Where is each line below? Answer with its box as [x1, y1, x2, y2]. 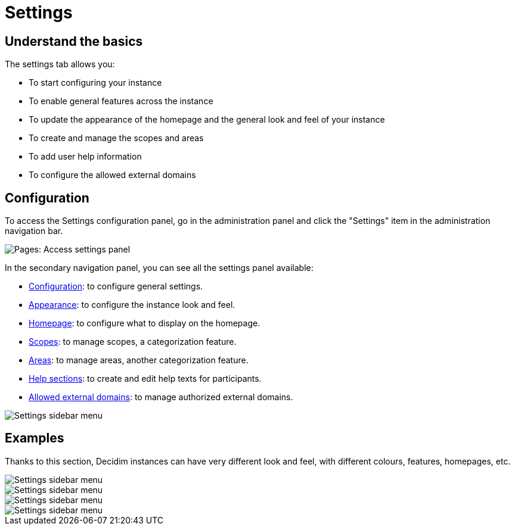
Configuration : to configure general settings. [29, 281, 203, 292]
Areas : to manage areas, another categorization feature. [29, 355, 249, 366]
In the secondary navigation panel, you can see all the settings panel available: [5, 263, 314, 273]
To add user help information [29, 151, 142, 162]
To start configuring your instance [29, 77, 162, 88]
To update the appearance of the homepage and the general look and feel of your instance [29, 114, 385, 125]
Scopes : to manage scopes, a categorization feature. [29, 336, 237, 347]
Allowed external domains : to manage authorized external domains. [29, 392, 293, 403]
